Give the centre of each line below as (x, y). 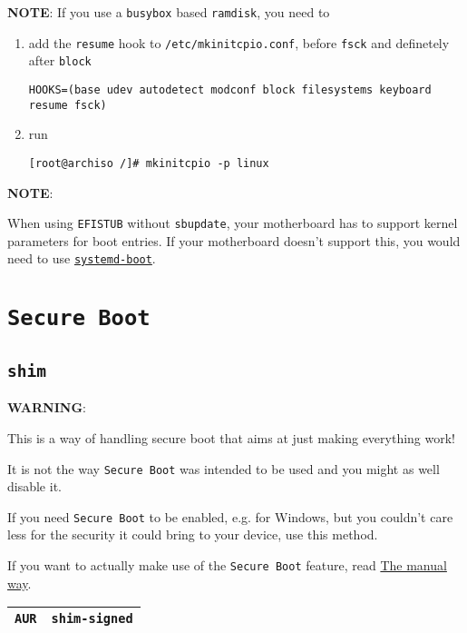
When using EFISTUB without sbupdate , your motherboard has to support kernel (233, 223)
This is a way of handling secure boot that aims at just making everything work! (232, 437)
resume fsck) (68, 105)
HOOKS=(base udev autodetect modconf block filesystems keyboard (230, 89)
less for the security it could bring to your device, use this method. (193, 534)
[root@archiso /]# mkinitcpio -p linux (149, 163)
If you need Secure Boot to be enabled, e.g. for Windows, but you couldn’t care (230, 516)
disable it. (34, 486)
